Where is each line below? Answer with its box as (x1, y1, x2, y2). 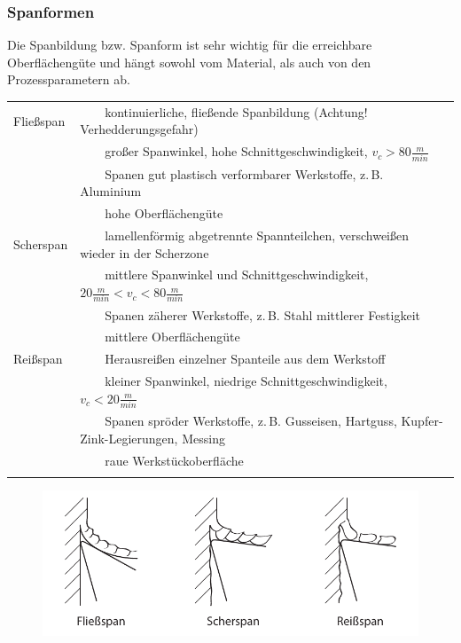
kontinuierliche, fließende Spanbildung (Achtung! (105, 102, 368, 121)
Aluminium (80, 182, 142, 200)
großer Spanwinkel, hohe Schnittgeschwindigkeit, (105, 142, 368, 161)
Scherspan (13, 234, 68, 253)
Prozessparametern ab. (7, 70, 130, 89)
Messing (182, 428, 225, 447)
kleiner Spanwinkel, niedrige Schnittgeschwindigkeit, (105, 372, 387, 390)
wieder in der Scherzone (80, 243, 209, 262)
